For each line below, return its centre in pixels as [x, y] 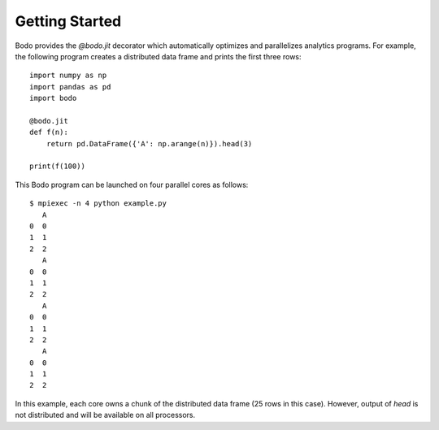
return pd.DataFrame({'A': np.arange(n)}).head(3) [149, 143]
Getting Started [68, 21]
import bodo [53, 98]
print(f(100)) [57, 166]
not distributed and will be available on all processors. [105, 415]
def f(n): [49, 132]
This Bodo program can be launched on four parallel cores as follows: [132, 185]
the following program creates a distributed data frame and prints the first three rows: [158, 56]
